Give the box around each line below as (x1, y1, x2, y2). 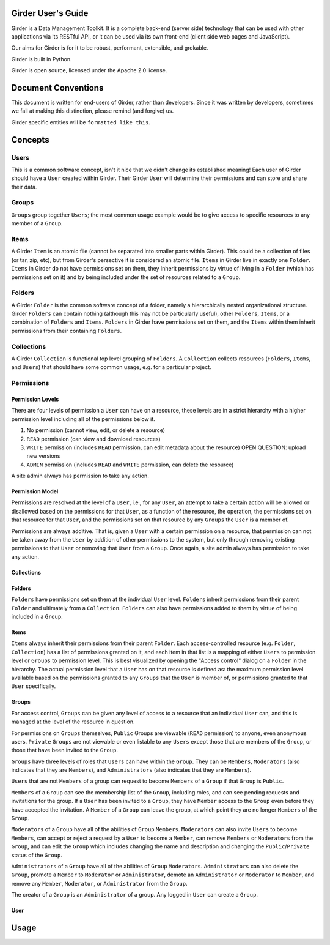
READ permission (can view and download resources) (26, 435, 161, 443)
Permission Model (11, 488, 59, 495)
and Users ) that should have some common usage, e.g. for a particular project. (11, 364, 211, 371)
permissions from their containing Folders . (11, 327, 122, 334)
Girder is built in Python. (11, 55, 73, 62)
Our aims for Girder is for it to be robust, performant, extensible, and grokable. (11, 44, 208, 51)
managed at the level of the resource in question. (11, 718, 135, 725)
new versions (26, 452, 61, 460)
